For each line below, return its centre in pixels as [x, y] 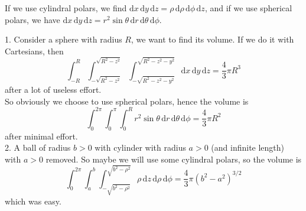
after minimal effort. [41, 136]
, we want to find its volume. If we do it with [213, 39]
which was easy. [33, 201]
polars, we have [32, 19]
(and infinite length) [248, 147]
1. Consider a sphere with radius [64, 39]
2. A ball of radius [38, 147]
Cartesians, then [34, 51]
